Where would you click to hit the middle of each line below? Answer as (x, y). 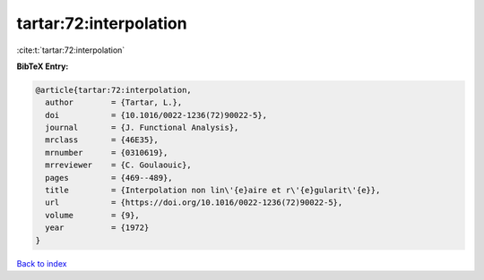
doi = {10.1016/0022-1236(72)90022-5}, (156, 115)
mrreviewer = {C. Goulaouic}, (118, 165)
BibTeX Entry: (43, 66)
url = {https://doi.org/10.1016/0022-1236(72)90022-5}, (194, 203)
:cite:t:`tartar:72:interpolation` (71, 50)
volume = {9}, (93, 215)
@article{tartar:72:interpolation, (113, 90)
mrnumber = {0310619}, (107, 153)
